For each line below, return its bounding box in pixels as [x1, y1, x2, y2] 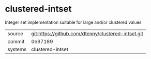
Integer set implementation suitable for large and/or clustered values [5, 19, 142, 25]
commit [7, 38, 25, 44]
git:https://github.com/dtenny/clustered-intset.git [31, 30, 144, 37]
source [7, 30, 23, 37]
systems [7, 46, 27, 53]
